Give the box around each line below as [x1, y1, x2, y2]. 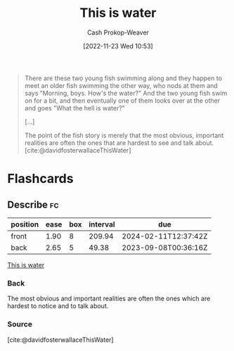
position [11, 219, 39, 229]
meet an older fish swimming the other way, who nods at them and [24, 81, 218, 89]
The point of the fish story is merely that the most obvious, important [24, 131, 224, 139]
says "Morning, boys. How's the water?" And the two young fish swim [24, 89, 228, 97]
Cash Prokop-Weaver [86, 28, 150, 37]
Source [7, 319, 33, 329]
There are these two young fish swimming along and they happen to [24, 74, 223, 82]
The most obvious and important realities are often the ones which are [7, 294, 211, 303]
